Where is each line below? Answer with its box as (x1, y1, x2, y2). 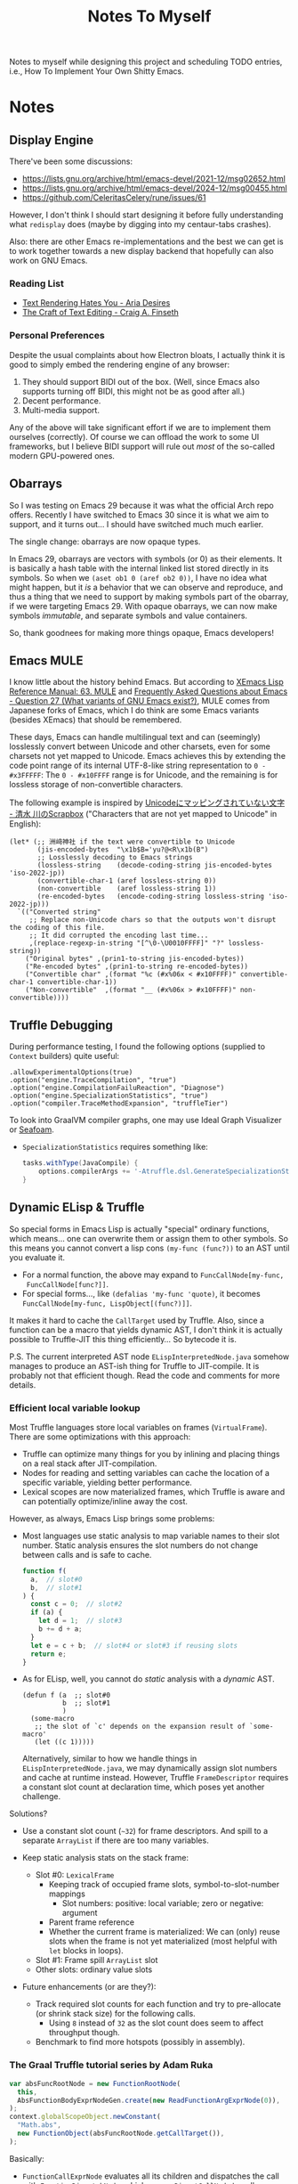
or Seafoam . (9, 1124, 55, 1135)
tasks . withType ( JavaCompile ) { (21, 1159, 139, 1168)
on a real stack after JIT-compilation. (21, 1458, 157, 1469)
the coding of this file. (9, 924, 105, 933)
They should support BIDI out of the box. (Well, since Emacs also (21, 376, 261, 387)
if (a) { (30, 1608, 63, 1618)
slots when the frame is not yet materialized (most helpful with (48, 1935, 278, 1947)
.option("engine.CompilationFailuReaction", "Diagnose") (9, 1084, 225, 1093)
